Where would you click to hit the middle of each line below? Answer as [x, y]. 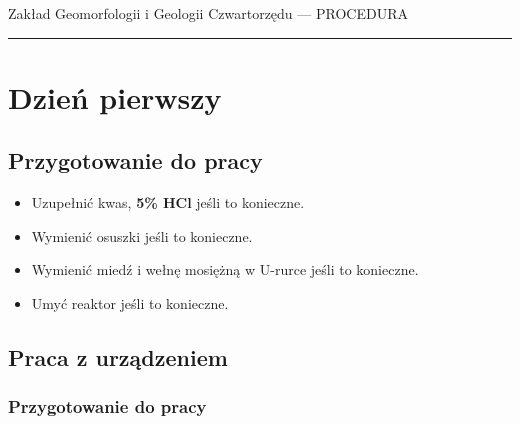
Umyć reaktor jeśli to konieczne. [130, 302]
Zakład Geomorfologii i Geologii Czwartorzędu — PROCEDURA [208, 13]
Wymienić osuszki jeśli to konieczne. [142, 235]
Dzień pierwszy [115, 96]
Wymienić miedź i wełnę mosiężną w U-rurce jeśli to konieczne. [225, 269]
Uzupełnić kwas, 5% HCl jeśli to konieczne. [168, 202]
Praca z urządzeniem [118, 356]
